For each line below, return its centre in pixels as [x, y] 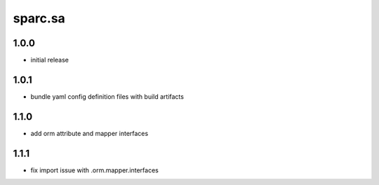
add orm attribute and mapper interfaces [89, 133]
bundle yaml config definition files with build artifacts [107, 96]
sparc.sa [39, 18]
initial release [50, 60]
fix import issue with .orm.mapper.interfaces [95, 170]
